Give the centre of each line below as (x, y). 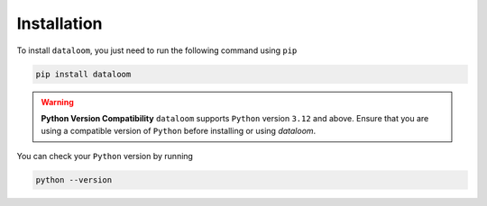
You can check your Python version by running (105, 156)
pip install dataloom (83, 74)
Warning (57, 102)
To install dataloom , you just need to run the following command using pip (157, 50)
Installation (60, 23)
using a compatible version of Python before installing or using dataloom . (179, 131)
